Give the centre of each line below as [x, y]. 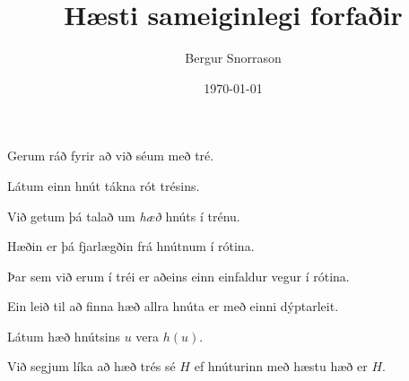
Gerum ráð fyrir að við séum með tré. [111, 156]
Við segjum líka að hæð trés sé [91, 366]
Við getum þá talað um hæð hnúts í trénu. [124, 216]
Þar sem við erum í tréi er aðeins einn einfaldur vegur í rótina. [178, 276]
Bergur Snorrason [233, 58]
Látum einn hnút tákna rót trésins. [104, 185]
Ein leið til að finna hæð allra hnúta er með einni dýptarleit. [173, 306]
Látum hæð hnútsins [64, 336]
